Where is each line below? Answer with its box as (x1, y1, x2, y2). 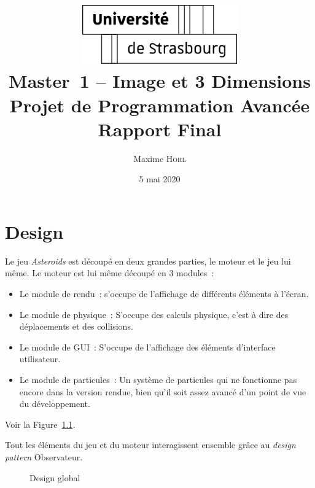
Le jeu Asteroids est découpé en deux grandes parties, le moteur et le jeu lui (5, 254, 291, 267)
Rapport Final (98, 116, 222, 141)
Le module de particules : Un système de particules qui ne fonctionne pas (19, 373, 297, 385)
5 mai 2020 (139, 172, 181, 185)
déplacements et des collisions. (19, 320, 133, 333)
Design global (29, 471, 80, 484)
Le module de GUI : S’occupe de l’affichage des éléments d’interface (19, 340, 276, 353)
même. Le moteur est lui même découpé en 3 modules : (5, 266, 214, 279)
